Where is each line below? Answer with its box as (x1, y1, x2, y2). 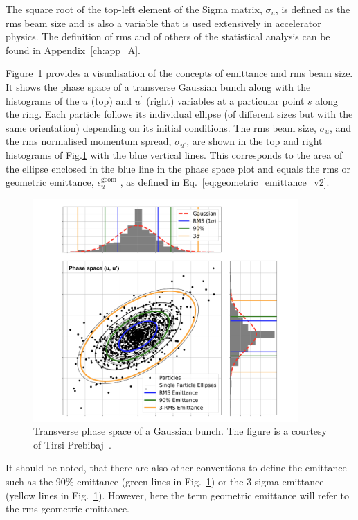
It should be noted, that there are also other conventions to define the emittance (6, 460, 347, 475)
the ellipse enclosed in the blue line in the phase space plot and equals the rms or (6, 161, 350, 175)
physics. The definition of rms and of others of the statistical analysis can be (6, 29, 330, 44)
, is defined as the (275, 2, 350, 16)
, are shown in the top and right (186, 134, 323, 148)
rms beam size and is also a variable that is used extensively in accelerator (6, 15, 321, 30)
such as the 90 (6, 474, 66, 488)
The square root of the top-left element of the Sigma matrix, (6, 2, 262, 16)
